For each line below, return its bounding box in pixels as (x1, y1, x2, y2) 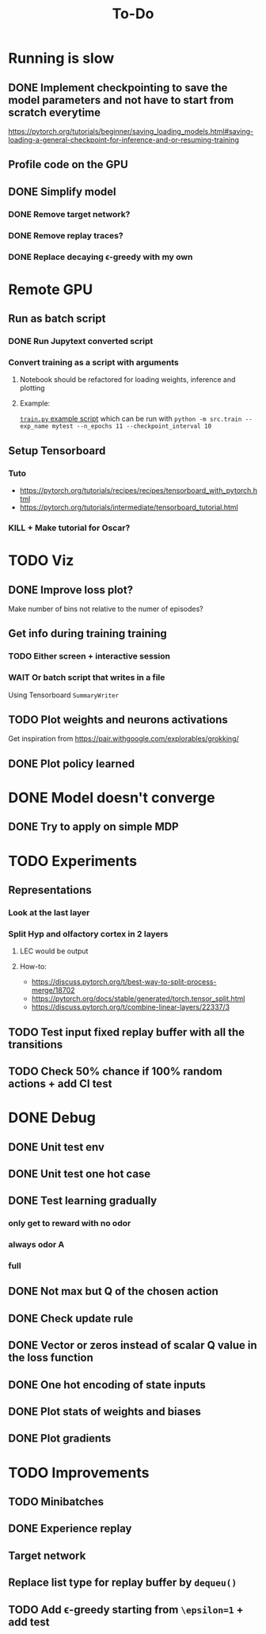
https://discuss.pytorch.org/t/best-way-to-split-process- (31, 977, 217, 987)
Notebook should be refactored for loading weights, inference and (19, 375, 236, 384)
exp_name (19, 422, 49, 430)
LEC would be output (19, 946, 89, 956)
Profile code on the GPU (8, 158, 128, 171)
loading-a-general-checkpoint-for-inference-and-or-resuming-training (8, 136, 240, 144)
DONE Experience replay (8, 1522, 132, 1536)
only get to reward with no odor (8, 1218, 131, 1229)
